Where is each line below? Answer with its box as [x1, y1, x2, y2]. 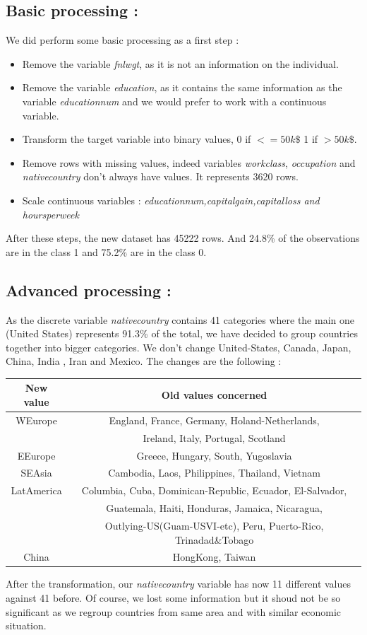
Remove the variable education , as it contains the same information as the [22, 80, 342, 95]
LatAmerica [11, 483, 62, 498]
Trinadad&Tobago [174, 532, 254, 547]
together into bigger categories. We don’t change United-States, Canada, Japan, [6, 339, 351, 354]
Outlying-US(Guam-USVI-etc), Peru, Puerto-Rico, [104, 518, 324, 532]
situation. [6, 618, 47, 633]
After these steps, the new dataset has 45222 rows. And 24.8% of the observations [6, 231, 360, 245]
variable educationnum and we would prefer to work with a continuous [22, 93, 327, 108]
